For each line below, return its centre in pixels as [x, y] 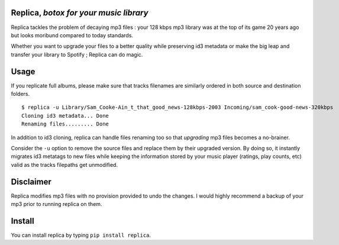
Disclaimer [31, 181]
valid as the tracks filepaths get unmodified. [64, 165]
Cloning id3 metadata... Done [65, 116]
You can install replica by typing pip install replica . [81, 235]
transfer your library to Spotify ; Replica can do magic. [77, 54]
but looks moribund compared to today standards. [72, 35]
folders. [20, 94]
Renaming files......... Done [65, 124]
